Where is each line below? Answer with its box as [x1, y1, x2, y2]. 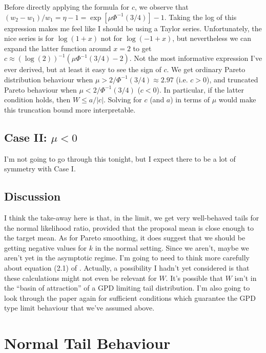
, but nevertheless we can [172, 33, 251, 43]
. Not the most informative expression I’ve [129, 53, 262, 63]
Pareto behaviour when [4, 84, 77, 95]
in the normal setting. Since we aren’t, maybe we [95, 242, 249, 253]
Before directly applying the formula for [4, 2, 130, 12]
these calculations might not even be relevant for [4, 272, 157, 283]
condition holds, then [4, 94, 71, 105]
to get [133, 42, 152, 53]
